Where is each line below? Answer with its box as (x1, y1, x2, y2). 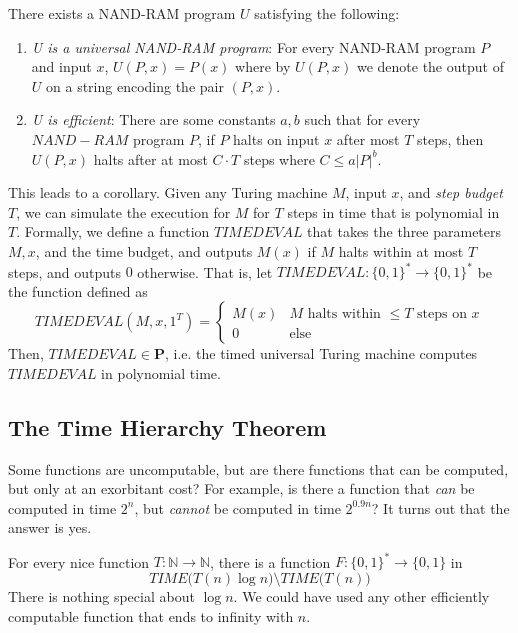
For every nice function (8, 551, 150, 572)
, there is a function (210, 551, 331, 572)
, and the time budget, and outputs (35, 240, 253, 261)
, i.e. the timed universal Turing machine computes (165, 343, 478, 364)
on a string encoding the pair (46, 75, 224, 96)
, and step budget (399, 182, 503, 203)
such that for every (304, 109, 421, 130)
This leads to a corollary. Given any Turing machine (8, 182, 328, 203)
